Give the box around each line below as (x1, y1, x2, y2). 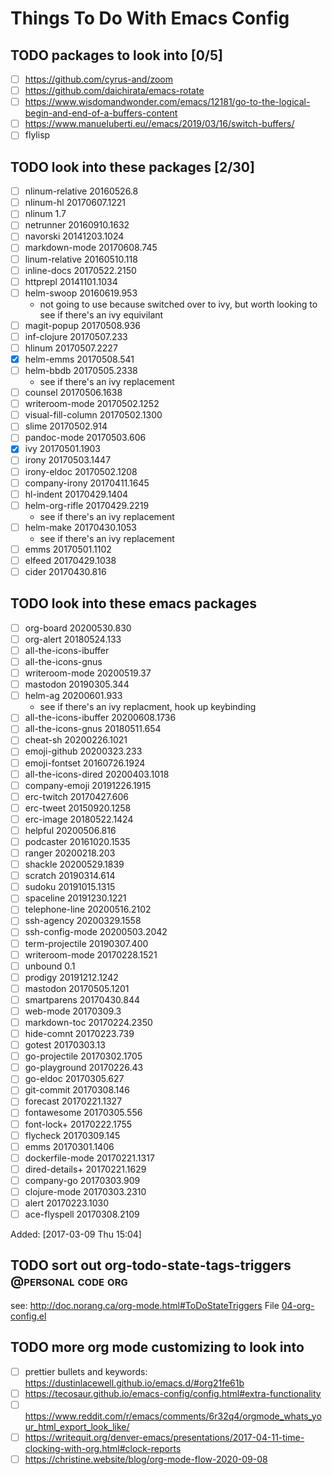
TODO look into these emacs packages (10, 595, 257, 612)
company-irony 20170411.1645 (24, 477, 150, 489)
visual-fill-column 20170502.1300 (24, 409, 163, 421)
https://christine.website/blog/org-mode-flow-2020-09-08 (24, 1453, 268, 1465)
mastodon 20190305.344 (24, 678, 130, 691)
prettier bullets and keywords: (24, 1365, 148, 1377)
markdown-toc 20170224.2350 (24, 1016, 153, 1028)
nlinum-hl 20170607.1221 (24, 197, 126, 209)
